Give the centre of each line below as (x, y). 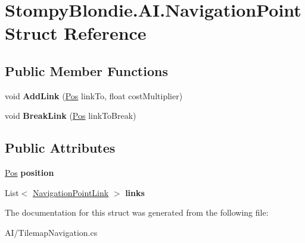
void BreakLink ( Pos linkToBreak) (71, 116)
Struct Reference (76, 33)
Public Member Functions (86, 70)
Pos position (29, 173)
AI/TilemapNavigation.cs (51, 232)
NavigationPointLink (71, 192)
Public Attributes (60, 148)
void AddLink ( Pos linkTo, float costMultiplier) (94, 95)
